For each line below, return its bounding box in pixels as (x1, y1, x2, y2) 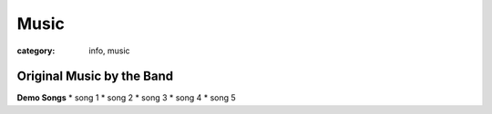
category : (16, 45, 56, 56)
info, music (88, 45, 131, 56)
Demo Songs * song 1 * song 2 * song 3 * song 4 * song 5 (16, 92, 236, 103)
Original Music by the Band (16, 69, 173, 84)
